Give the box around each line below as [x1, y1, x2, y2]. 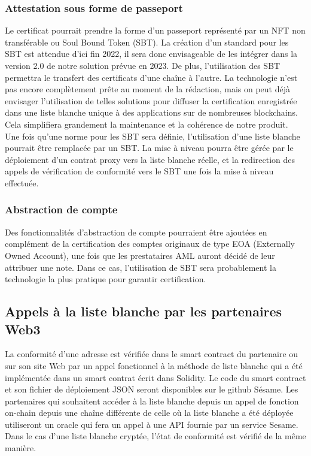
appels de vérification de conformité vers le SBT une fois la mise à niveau [5, 165, 274, 177]
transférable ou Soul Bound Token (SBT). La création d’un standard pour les [5, 35, 289, 48]
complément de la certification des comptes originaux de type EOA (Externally [5, 237, 295, 250]
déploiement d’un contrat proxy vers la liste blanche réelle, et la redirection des [5, 153, 295, 165]
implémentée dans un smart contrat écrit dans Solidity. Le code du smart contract [5, 371, 306, 383]
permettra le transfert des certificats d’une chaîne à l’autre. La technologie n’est [5, 71, 298, 83]
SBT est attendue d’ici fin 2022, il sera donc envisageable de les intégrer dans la [5, 47, 298, 60]
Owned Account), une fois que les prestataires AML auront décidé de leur [5, 249, 275, 261]
